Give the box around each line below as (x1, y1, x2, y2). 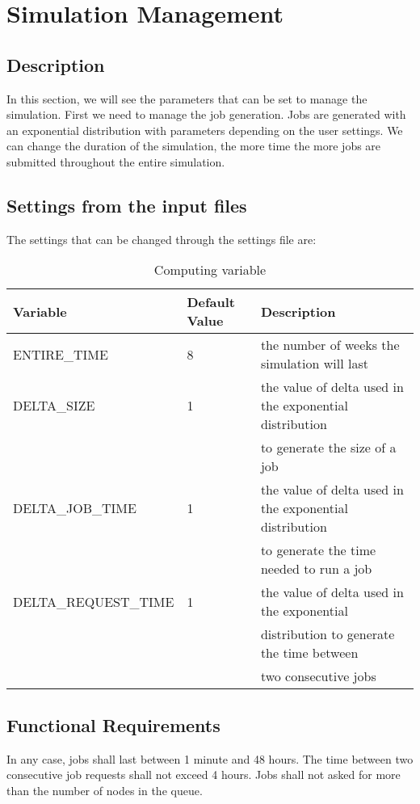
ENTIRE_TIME (13, 344, 108, 364)
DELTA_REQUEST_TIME (13, 591, 174, 611)
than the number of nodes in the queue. (6, 781, 203, 798)
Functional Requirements (6, 712, 220, 737)
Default (187, 293, 235, 312)
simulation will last (260, 354, 368, 373)
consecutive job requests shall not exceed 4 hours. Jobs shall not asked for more (6, 766, 401, 783)
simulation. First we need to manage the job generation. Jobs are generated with (6, 106, 406, 123)
